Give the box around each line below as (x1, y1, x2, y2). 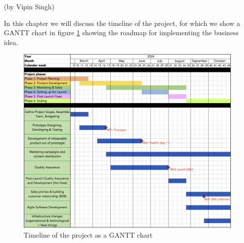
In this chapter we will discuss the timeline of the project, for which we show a (4, 18, 240, 28)
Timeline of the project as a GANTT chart (24, 229, 153, 240)
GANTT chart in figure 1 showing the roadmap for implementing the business (4, 27, 239, 38)
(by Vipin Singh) (4, 1, 55, 11)
